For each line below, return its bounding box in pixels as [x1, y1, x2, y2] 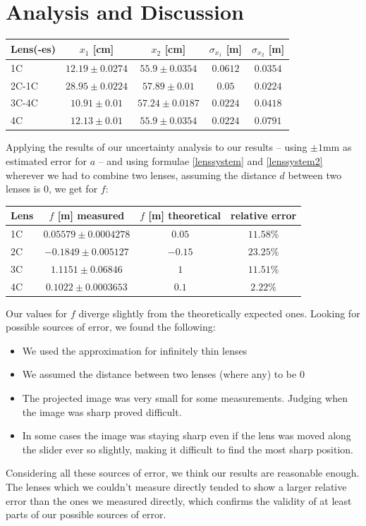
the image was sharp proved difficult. [22, 404, 182, 419]
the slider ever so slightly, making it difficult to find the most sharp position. [22, 441, 354, 456]
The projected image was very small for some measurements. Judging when [22, 391, 348, 405]
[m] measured [57, 208, 125, 223]
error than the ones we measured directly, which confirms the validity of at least [6, 493, 352, 508]
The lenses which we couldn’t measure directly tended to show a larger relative [6, 479, 347, 494]
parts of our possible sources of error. [6, 507, 166, 522]
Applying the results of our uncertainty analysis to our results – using [6, 140, 307, 154]
